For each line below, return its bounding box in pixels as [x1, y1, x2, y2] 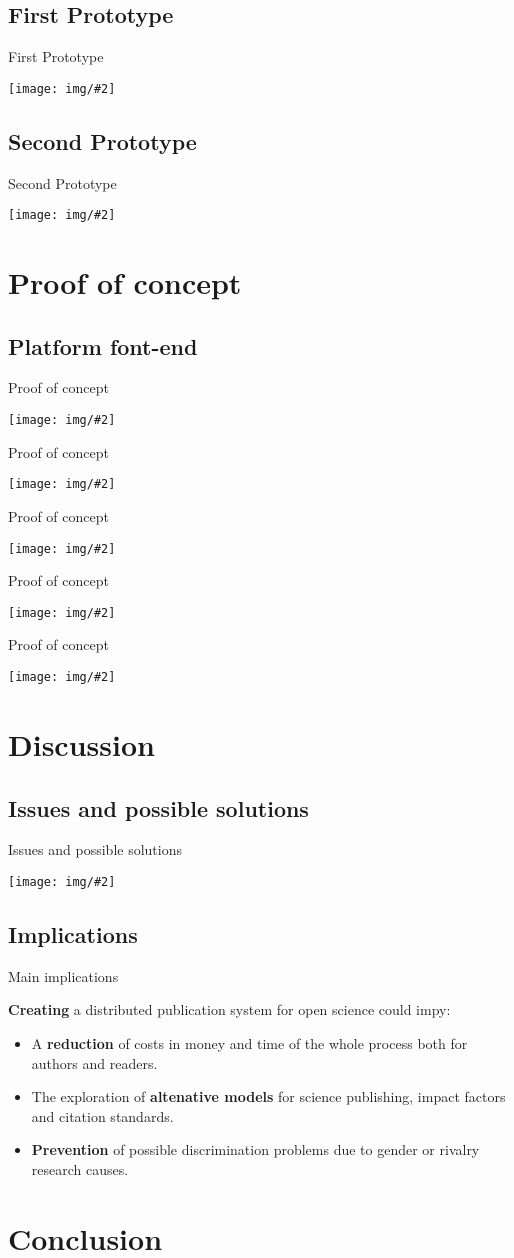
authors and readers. [31, 1052, 158, 1073]
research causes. [31, 1158, 129, 1179]
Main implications [8, 965, 119, 986]
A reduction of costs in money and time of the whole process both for [31, 1032, 468, 1053]
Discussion [8, 723, 155, 764]
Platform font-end [8, 330, 198, 361]
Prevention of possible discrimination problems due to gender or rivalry [31, 1139, 480, 1160]
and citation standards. [31, 1105, 174, 1126]
